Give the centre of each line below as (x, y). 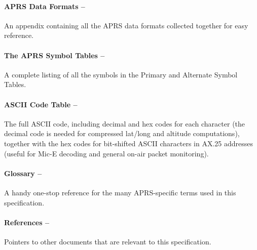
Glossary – (23, 173)
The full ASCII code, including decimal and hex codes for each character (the (125, 123)
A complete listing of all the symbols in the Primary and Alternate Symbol (121, 74)
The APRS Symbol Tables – (54, 55)
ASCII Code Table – (41, 104)
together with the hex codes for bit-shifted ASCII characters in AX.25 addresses (129, 143)
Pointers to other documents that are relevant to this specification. (108, 241)
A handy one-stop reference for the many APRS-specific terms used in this (120, 192)
